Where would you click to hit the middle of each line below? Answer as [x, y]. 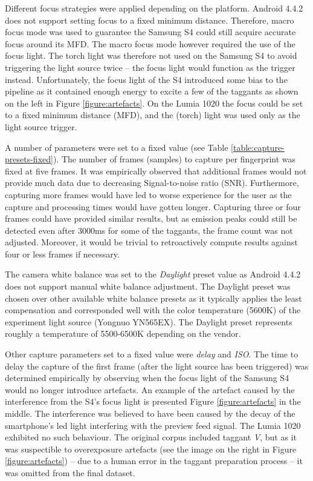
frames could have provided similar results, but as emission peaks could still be [151, 218]
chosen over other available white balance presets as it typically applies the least [153, 298]
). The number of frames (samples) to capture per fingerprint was [174, 159]
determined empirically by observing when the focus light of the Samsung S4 [147, 378]
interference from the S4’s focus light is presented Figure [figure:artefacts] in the [153, 401]
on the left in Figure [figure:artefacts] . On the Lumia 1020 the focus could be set [154, 103]
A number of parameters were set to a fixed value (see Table [117, 147]
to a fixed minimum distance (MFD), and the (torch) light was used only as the [153, 115]
